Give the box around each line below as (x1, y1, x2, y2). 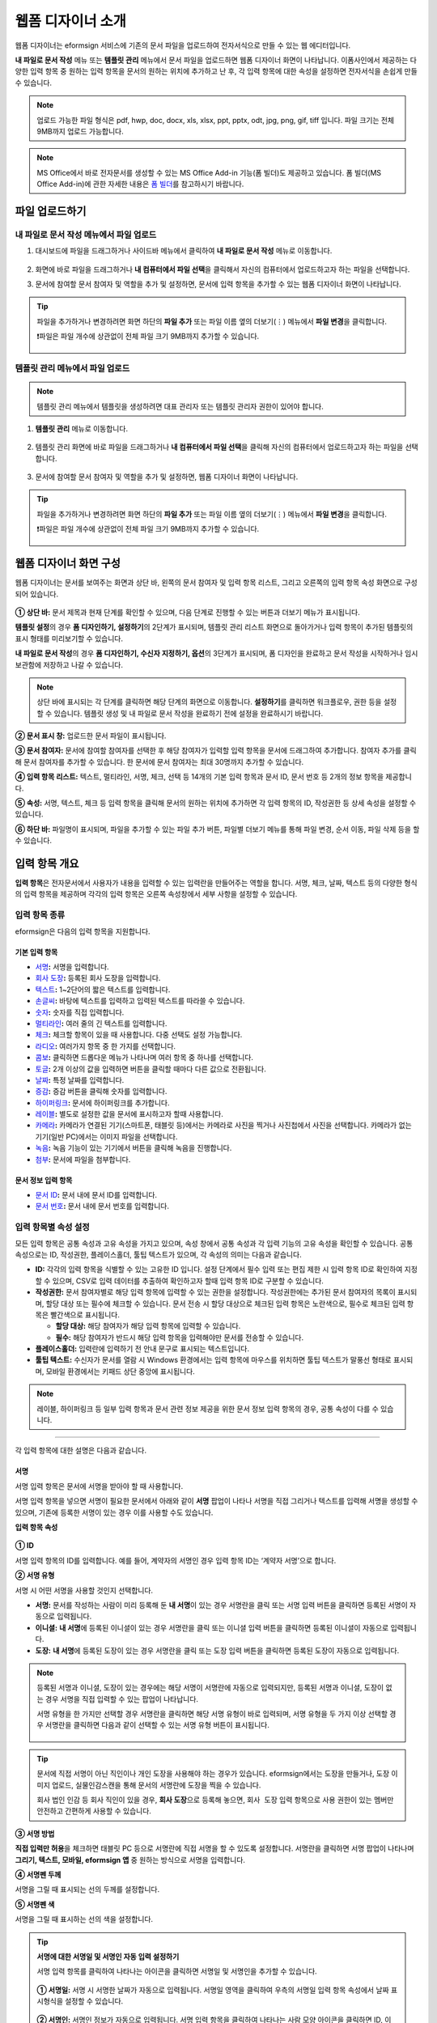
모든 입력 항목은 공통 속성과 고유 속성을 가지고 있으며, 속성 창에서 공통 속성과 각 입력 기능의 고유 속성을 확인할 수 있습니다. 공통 (15, 1238, 414, 1248)
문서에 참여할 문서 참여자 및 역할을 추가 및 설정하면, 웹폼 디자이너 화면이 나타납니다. (35, 472, 299, 481)
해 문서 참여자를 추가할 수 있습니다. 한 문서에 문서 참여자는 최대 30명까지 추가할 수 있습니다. (15, 757, 304, 766)
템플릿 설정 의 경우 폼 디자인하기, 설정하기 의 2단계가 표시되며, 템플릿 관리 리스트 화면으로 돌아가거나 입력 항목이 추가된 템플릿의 (15, 622, 414, 632)
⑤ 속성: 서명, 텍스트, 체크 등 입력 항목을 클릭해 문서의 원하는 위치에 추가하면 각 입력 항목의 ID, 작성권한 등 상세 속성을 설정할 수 (15, 798, 417, 808)
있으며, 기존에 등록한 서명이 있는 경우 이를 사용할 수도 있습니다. (15, 1508, 214, 1517)
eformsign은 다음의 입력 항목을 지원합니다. (15, 927, 151, 936)
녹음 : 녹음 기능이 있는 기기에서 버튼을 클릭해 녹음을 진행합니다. (35, 1143, 232, 1153)
